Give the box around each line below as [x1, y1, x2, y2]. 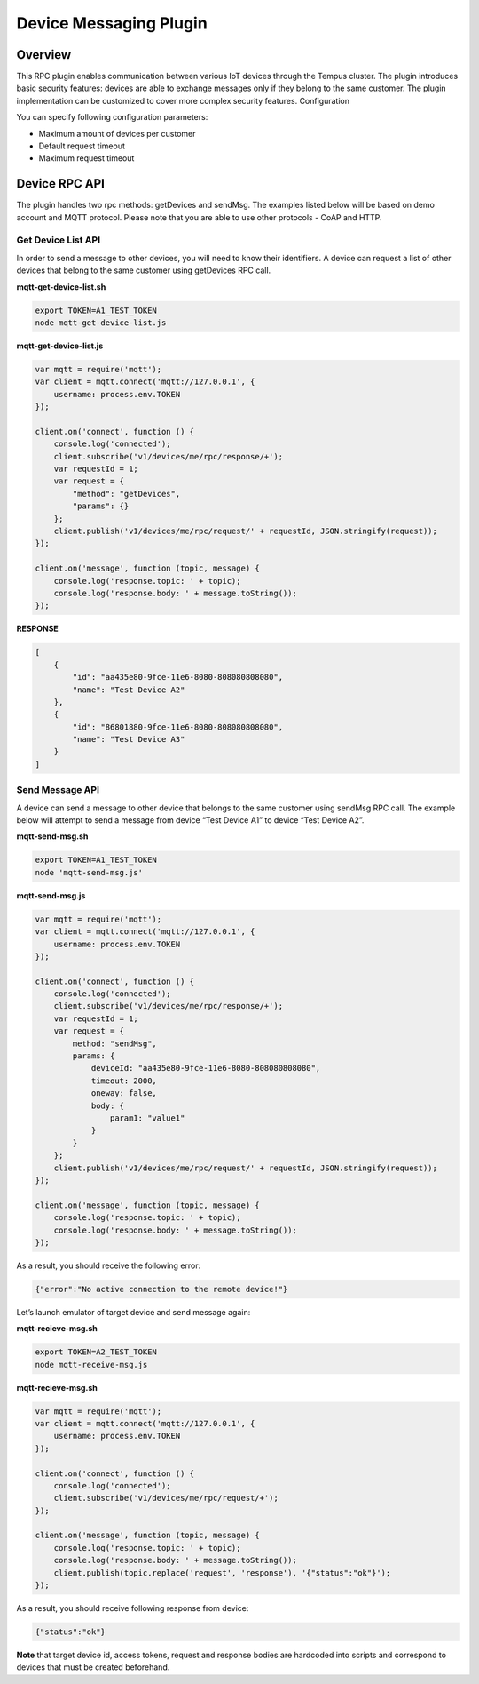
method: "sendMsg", [72, 1038, 157, 1049]
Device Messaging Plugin [16, 13, 208, 33]
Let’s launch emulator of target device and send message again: [16, 1306, 251, 1317]
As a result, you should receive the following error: [16, 1260, 201, 1271]
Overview [16, 47, 72, 62]
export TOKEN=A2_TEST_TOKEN [35, 1347, 157, 1357]
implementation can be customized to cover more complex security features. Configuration [16, 95, 350, 106]
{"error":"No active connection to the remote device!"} [35, 1284, 288, 1294]
